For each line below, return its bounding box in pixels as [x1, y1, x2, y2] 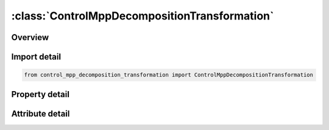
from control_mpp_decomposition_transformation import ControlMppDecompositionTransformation [24, 72, 314, 78]
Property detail [11, 89, 70, 100]
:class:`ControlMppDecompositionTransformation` [11, 9, 274, 22]
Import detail [11, 52, 61, 62]
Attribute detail [11, 108, 70, 118]
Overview [11, 32, 49, 43]
